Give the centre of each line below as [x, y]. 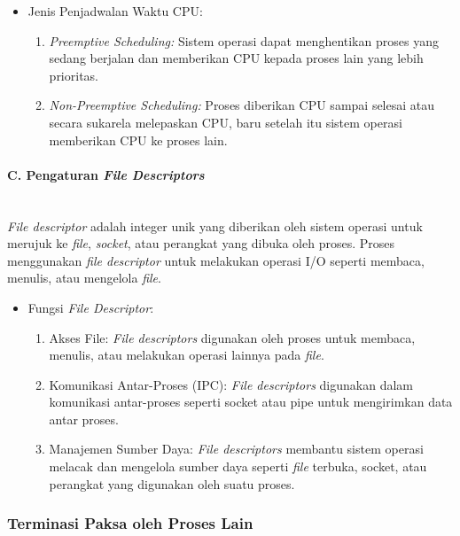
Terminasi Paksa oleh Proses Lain [130, 523]
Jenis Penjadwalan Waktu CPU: [115, 11]
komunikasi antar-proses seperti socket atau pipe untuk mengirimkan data [251, 402]
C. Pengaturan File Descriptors [106, 174]
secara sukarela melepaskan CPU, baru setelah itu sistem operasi [226, 122]
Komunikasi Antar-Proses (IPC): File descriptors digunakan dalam [231, 384]
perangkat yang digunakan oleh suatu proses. [172, 483]
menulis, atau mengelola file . [84, 278]
